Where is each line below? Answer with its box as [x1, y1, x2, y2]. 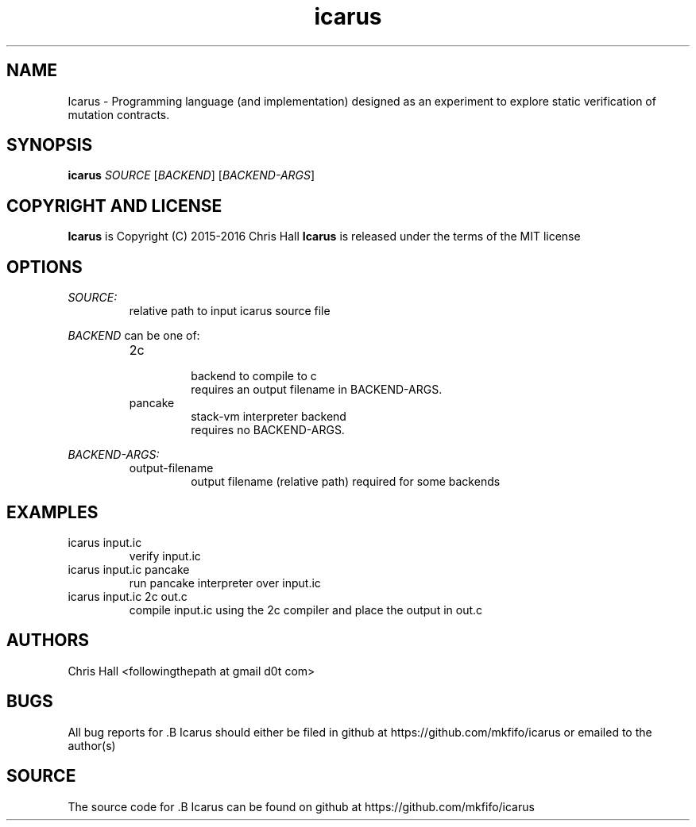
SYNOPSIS [6, 135, 93, 156]
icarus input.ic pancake [68, 562, 190, 576]
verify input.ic [129, 548, 201, 563]
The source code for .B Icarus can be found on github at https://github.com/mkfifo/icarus [68, 799, 535, 814]
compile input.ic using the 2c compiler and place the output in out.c [129, 602, 483, 617]
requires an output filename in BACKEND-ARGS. [191, 383, 443, 397]
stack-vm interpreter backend [191, 410, 346, 424]
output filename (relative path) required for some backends [191, 475, 501, 489]
